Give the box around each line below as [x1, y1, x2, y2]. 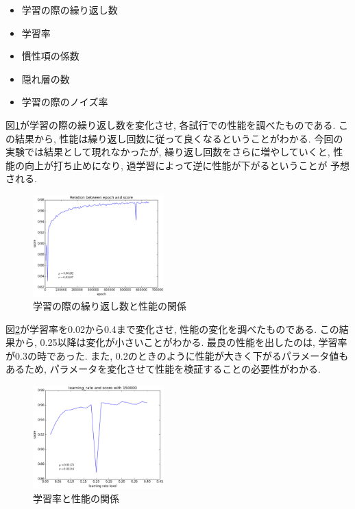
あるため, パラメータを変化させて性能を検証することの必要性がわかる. [5, 362, 321, 376]
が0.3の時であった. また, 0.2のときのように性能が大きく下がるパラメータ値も [5, 348, 349, 362]
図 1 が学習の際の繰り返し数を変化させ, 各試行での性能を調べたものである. [5, 117, 336, 132]
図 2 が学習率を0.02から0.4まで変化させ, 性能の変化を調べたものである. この [5, 321, 339, 336]
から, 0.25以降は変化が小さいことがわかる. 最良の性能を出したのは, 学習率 [14, 335, 347, 349]
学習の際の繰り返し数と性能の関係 [33, 299, 186, 313]
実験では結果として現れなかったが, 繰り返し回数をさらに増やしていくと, [5, 145, 330, 159]
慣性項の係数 [21, 49, 79, 63]
